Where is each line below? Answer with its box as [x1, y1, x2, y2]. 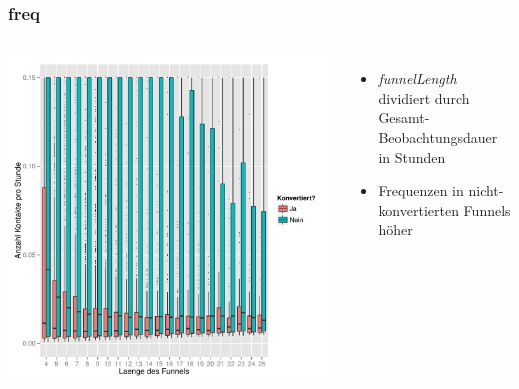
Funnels [463, 199, 511, 220]
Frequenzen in [378, 180, 464, 201]
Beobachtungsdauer [378, 127, 498, 147]
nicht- [468, 180, 504, 201]
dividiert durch [378, 87, 470, 108]
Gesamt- [378, 107, 430, 128]
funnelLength [378, 68, 457, 89]
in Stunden [378, 146, 446, 167]
